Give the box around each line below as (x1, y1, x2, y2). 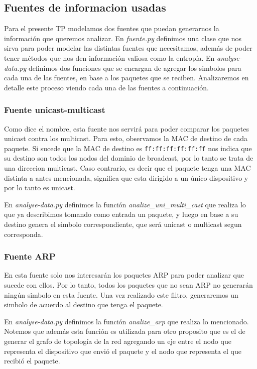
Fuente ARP (4, 250, 56, 263)
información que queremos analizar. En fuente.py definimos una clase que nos (4, 33, 241, 43)
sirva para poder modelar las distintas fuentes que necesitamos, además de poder (4, 43, 252, 53)
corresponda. (4, 228, 43, 239)
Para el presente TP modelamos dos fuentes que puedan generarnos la (4, 23, 219, 34)
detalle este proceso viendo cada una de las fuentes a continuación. (4, 82, 209, 92)
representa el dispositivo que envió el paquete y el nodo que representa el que (4, 345, 241, 356)
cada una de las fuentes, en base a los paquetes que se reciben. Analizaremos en (4, 72, 249, 83)
